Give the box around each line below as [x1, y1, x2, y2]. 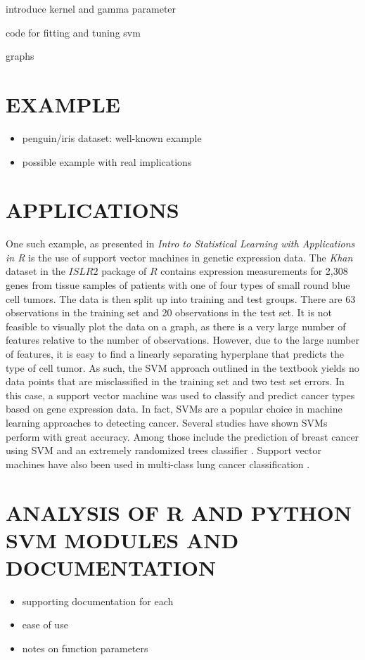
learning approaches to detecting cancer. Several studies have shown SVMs [6, 415, 328, 429]
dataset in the [6, 264, 65, 278]
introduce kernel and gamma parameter [6, 1, 177, 15]
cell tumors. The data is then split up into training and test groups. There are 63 [6, 291, 356, 306]
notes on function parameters [22, 641, 148, 655]
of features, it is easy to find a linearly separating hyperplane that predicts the [6, 346, 344, 361]
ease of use [22, 617, 68, 632]
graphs [6, 48, 34, 63]
